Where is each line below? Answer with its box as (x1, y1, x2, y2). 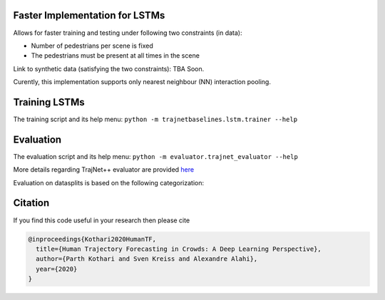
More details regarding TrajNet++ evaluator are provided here (13, 165, 195, 174)
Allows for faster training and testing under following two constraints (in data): (13, 29, 242, 37)
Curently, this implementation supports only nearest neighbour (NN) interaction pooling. (13, 78, 271, 86)
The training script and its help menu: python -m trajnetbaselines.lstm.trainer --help (13, 115, 298, 123)
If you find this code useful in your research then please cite (13, 216, 190, 224)
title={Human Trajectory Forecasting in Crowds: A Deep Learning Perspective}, (36, 244, 322, 253)
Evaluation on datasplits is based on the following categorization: (13, 178, 205, 187)
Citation (13, 197, 50, 210)
